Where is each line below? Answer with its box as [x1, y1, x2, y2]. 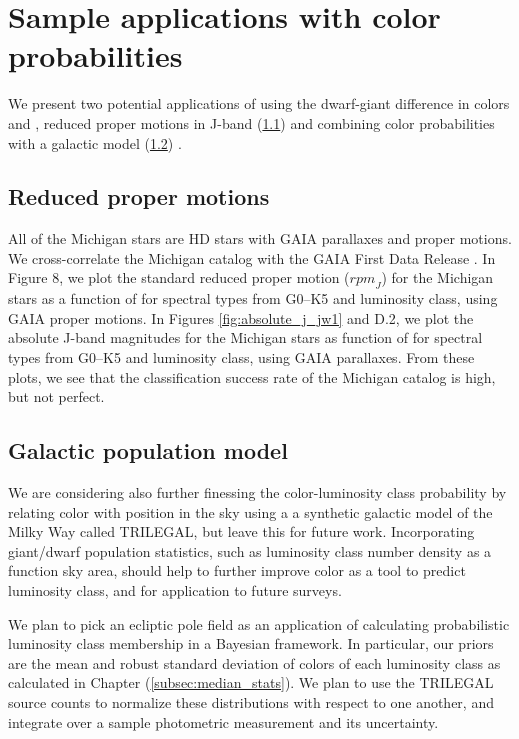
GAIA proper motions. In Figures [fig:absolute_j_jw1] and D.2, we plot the [8, 307, 474, 328]
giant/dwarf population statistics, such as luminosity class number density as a [8, 540, 492, 561]
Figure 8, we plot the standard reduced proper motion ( [8, 267, 350, 288]
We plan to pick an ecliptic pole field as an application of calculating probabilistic [8, 613, 510, 634]
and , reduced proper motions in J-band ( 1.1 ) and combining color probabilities [8, 112, 495, 133]
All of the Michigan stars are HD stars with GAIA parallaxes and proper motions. [8, 228, 512, 249]
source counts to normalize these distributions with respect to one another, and [8, 691, 494, 712]
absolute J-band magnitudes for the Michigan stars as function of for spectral [8, 327, 483, 348]
